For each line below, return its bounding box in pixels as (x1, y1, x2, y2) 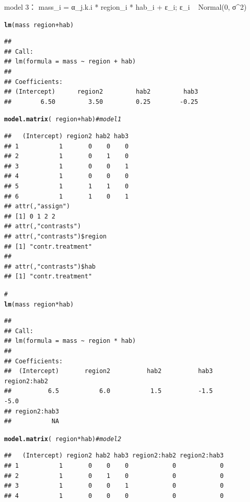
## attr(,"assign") (4, 203, 70, 210)
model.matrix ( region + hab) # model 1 (4, 116, 122, 123)
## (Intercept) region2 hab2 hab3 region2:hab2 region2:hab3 (4, 452, 224, 460)
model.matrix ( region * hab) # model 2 (4, 435, 122, 443)
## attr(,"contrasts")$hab (4, 263, 96, 270)
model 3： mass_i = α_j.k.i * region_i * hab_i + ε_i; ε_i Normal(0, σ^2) (4, 2, 247, 12)
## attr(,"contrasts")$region (4, 233, 107, 240)
